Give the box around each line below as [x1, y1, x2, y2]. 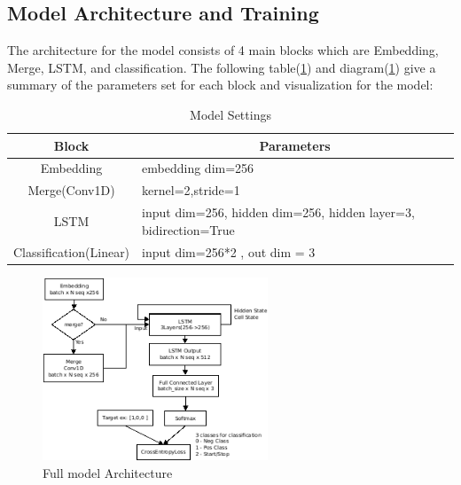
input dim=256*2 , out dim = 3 [142, 242, 316, 261]
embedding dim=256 [142, 159, 254, 177]
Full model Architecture [43, 463, 173, 481]
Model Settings [190, 105, 271, 123]
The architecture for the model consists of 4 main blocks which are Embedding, [7, 41, 439, 59]
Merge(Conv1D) [27, 181, 115, 199]
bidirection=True [142, 220, 235, 239]
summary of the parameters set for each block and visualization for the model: [7, 75, 434, 94]
